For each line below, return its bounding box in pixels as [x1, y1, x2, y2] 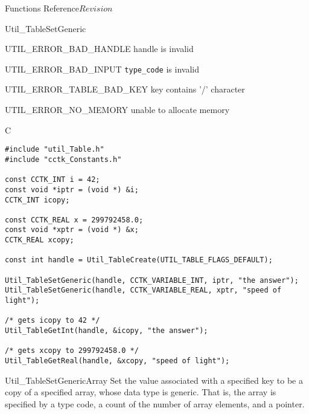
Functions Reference [5, 2, 80, 14]
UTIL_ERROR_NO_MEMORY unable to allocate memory [5, 103, 230, 116]
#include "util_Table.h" [5, 145, 104, 154]
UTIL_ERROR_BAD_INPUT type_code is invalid [5, 62, 199, 75]
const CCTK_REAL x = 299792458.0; [5, 215, 144, 224]
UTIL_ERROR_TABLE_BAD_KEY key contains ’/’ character [5, 83, 245, 95]
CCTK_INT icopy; [5, 195, 70, 204]
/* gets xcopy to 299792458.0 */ [5, 346, 139, 355]
